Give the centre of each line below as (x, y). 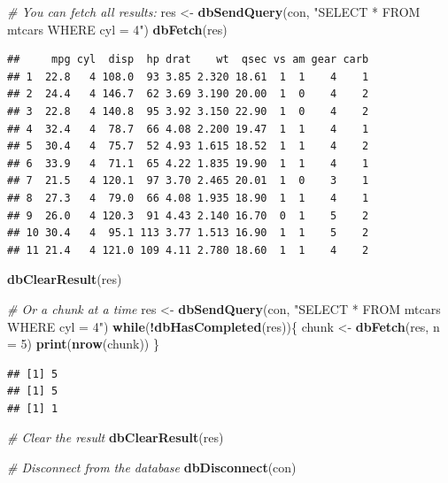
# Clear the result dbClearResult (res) (116, 437)
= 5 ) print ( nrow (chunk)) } (83, 344)
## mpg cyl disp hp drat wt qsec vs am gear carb (188, 60)
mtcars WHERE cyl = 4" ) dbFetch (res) (117, 29)
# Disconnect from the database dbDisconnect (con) (152, 468)
